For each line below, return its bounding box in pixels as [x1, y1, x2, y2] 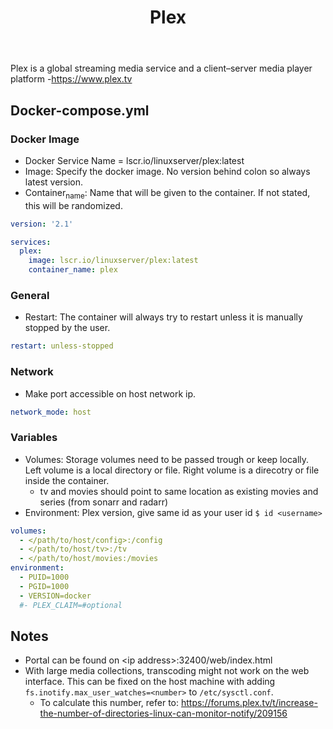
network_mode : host [10, 407, 92, 417]
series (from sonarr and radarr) [39, 496, 169, 508]
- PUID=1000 [19, 572, 70, 583]
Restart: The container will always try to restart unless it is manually [24, 311, 303, 323]
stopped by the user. [24, 322, 111, 334]
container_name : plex [28, 265, 118, 275]
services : [10, 237, 52, 247]
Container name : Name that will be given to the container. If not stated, [24, 186, 311, 201]
